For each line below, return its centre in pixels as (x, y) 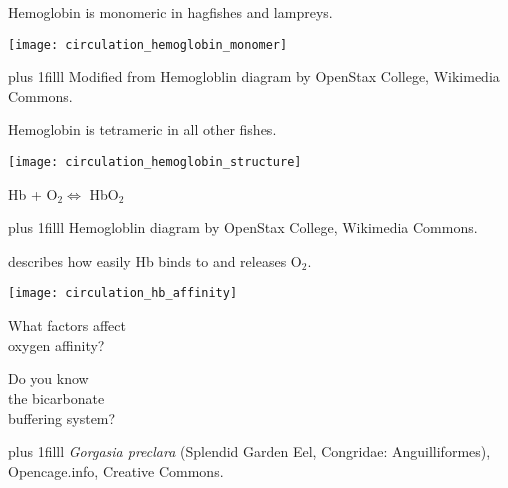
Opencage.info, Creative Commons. (116, 470)
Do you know (48, 378)
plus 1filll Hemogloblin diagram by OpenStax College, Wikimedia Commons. (243, 227)
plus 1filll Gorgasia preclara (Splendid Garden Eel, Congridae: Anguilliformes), (249, 451)
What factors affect (67, 325)
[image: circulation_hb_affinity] (123, 293)
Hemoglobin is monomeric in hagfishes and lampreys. (170, 12)
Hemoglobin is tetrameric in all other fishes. (142, 129)
